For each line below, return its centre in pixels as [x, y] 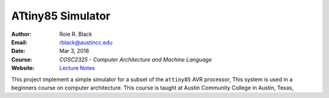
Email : [19, 42]
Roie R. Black [76, 34]
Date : [18, 51]
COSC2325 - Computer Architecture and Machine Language [136, 59]
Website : [23, 68]
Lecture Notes [77, 68]
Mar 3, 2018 [74, 51]
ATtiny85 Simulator [61, 16]
